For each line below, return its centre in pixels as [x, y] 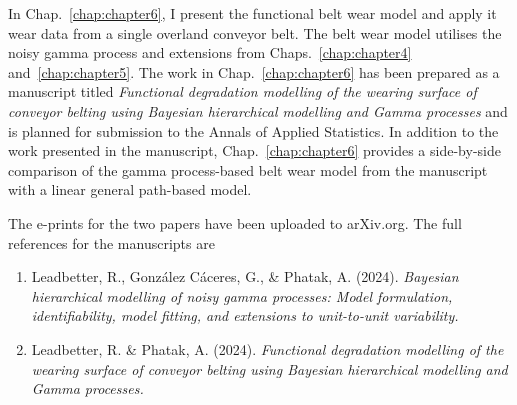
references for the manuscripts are [111, 242]
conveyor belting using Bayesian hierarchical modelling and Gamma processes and [258, 110]
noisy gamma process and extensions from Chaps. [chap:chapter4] [210, 52]
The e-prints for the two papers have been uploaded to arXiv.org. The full [235, 222]
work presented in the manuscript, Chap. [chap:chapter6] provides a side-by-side [254, 150]
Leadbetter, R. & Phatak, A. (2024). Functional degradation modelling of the [267, 348]
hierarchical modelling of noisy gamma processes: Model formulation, [242, 295]
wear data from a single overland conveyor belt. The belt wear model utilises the [255, 32]
